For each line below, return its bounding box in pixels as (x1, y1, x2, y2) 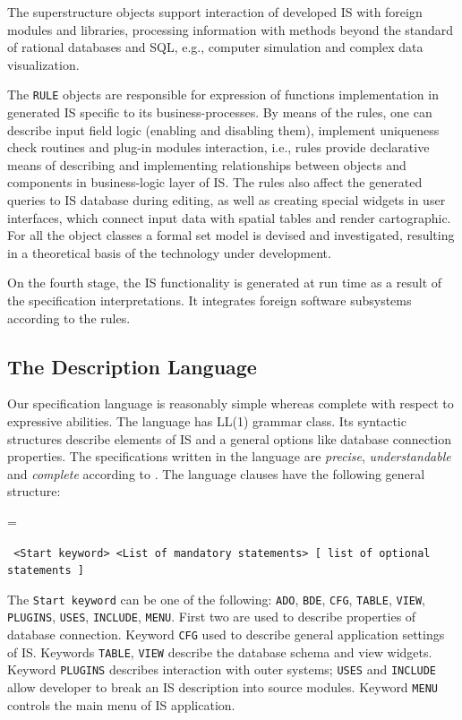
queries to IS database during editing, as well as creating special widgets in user (7, 191, 446, 209)
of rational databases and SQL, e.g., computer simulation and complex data (7, 38, 423, 56)
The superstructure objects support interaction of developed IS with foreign (7, 3, 423, 21)
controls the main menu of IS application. (7, 695, 235, 714)
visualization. (7, 55, 80, 73)
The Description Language (7, 352, 257, 380)
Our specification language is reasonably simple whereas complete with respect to (7, 394, 454, 413)
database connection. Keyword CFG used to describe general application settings (7, 625, 445, 644)
